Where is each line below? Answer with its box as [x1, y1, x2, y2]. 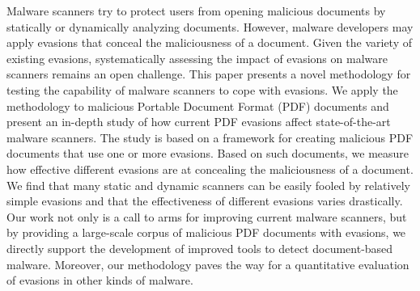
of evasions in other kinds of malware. [6, 272, 193, 289]
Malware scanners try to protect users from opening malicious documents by [6, 2, 386, 19]
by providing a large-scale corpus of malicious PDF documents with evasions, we [6, 224, 406, 241]
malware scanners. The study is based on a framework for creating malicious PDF [6, 129, 414, 145]
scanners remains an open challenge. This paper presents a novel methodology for [6, 65, 411, 82]
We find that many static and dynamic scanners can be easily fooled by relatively [6, 176, 410, 193]
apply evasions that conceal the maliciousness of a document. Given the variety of [6, 34, 412, 51]
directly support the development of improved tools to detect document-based [6, 239, 393, 256]
